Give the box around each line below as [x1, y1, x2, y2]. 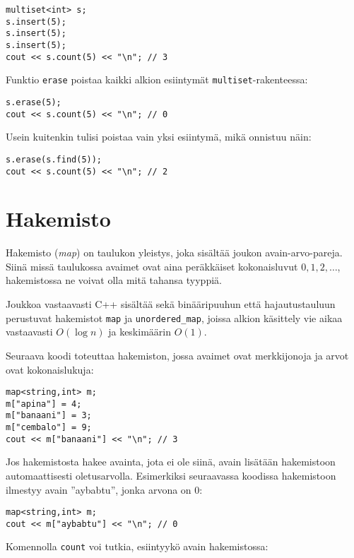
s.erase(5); [6, 97, 61, 107]
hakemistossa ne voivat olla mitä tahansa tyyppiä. [6, 273, 222, 287]
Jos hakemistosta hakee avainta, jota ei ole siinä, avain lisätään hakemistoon [6, 454, 336, 469]
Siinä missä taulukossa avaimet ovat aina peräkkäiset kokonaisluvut [6, 259, 298, 273]
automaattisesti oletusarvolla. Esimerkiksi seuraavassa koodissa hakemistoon [6, 468, 336, 482]
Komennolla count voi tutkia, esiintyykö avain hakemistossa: [6, 539, 269, 554]
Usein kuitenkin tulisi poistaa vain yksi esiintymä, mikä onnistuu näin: [6, 129, 312, 144]
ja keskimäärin [108, 324, 171, 339]
